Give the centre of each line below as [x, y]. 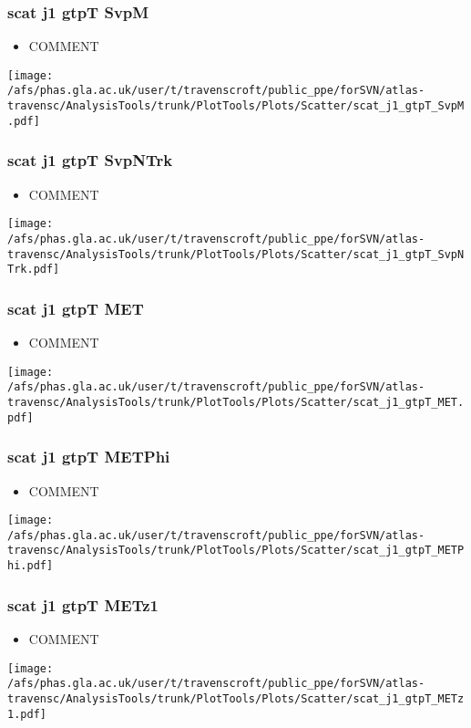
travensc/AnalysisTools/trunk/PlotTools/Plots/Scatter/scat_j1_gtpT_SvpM [236, 106]
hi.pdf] [31, 566]
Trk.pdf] [34, 270]
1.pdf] [27, 714]
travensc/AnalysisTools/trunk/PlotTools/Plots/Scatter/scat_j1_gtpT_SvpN [236, 254]
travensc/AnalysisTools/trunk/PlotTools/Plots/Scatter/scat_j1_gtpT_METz [236, 698]
